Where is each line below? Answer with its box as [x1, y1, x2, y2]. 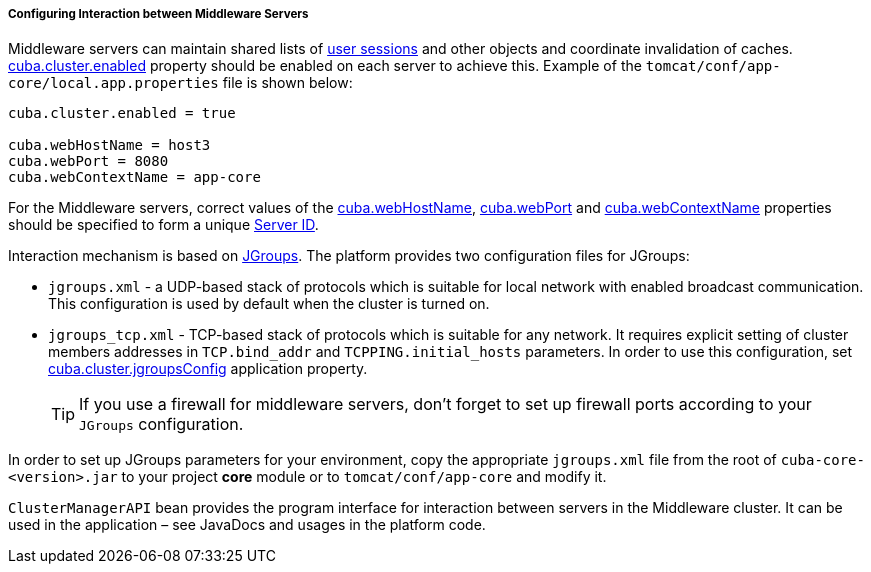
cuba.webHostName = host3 [8, 137, 211, 154]
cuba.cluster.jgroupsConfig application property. [48, 360, 368, 378]
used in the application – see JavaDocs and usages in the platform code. [8, 516, 486, 534]
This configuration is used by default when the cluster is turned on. [48, 295, 490, 313]
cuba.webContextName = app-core [8, 169, 261, 186]
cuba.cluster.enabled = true [8, 105, 236, 122]
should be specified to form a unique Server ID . [8, 216, 319, 234]
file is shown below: [222, 74, 353, 92]
